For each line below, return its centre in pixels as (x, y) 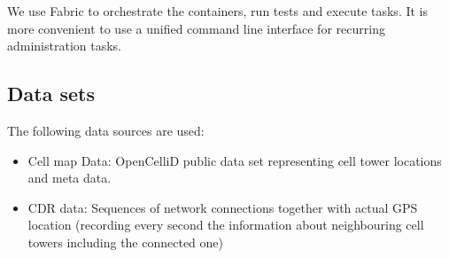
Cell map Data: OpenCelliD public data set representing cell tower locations (235, 160)
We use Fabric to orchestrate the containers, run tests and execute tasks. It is (218, 11)
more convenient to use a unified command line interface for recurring (196, 28)
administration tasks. (65, 46)
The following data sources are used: (106, 130)
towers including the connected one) (126, 242)
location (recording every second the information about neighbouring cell (226, 225)
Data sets (51, 94)
